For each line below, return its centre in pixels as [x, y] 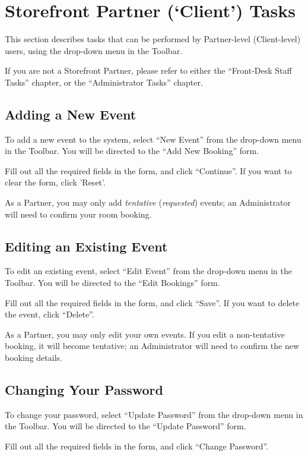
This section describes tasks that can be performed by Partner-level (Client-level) [153, 39]
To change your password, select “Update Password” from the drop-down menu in [154, 414]
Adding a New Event [71, 114]
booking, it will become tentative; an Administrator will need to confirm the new [152, 346]
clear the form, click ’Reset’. [55, 182]
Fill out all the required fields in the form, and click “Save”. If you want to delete [152, 302]
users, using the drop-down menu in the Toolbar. [94, 50]
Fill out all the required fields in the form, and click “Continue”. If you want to [148, 170]
